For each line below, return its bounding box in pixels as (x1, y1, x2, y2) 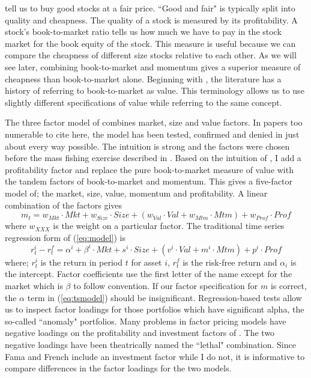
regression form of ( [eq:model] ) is (5, 231, 126, 243)
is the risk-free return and (183, 255, 277, 268)
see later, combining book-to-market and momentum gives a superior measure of (5, 60, 301, 73)
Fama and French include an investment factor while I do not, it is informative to (5, 350, 305, 362)
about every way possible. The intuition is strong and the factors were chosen (5, 139, 290, 152)
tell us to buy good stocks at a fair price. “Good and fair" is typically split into (5, 2, 295, 14)
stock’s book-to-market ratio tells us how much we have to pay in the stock (5, 25, 282, 38)
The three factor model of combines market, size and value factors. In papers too (5, 116, 303, 129)
